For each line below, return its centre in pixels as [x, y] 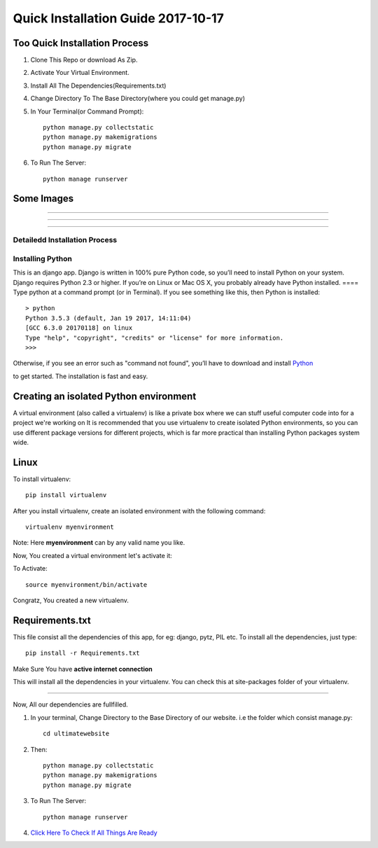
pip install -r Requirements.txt [83, 653]
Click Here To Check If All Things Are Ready [94, 833]
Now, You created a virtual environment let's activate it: [93, 555]
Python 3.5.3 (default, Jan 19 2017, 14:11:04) [108, 318]
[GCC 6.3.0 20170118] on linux [79, 328]
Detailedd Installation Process [65, 240]
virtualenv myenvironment [70, 527]
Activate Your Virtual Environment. [80, 73]
